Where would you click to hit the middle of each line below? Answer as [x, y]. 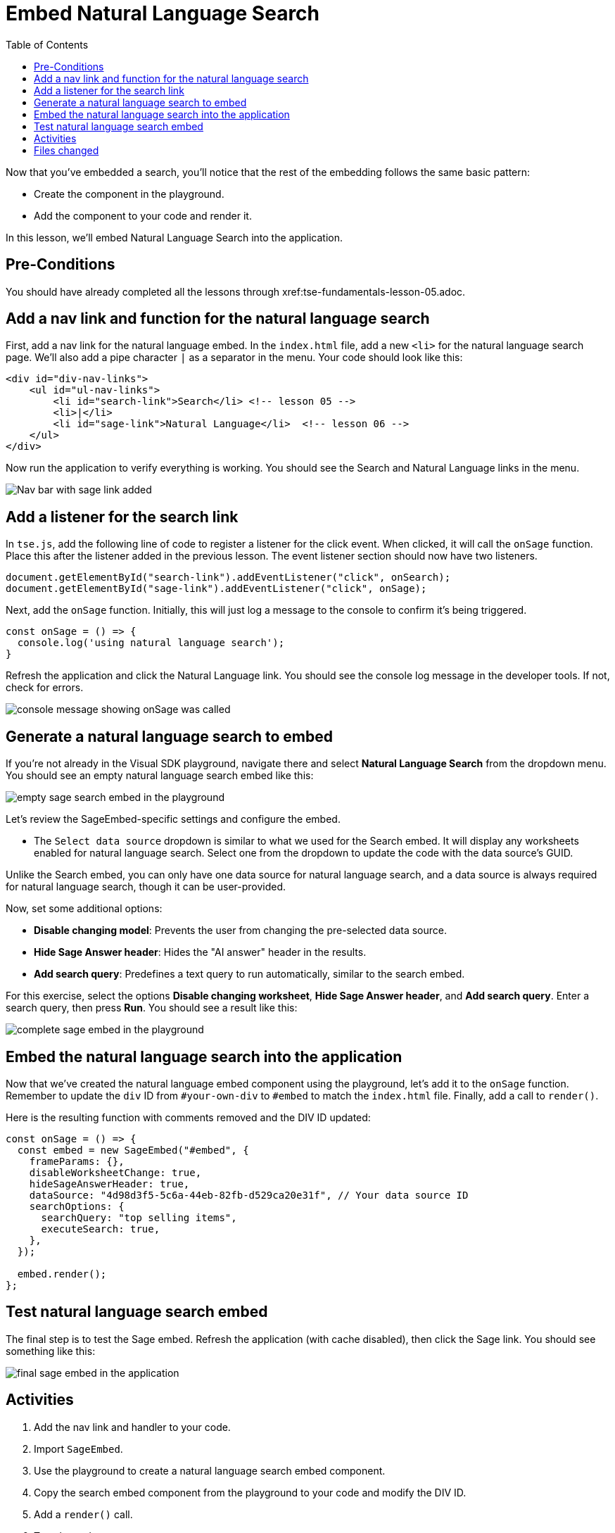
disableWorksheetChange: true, [115, 1172]
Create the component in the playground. [129, 194]
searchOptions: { [77, 1206]
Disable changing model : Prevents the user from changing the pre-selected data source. [240, 930]
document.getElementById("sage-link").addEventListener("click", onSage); [216, 589]
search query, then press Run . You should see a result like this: [152, 1008]
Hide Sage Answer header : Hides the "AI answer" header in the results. [200, 952]
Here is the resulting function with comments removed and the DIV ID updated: [188, 1117]
